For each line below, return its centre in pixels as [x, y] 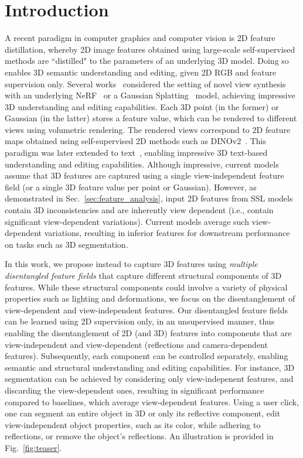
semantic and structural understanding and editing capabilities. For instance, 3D [150, 367]
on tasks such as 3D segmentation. [67, 244]
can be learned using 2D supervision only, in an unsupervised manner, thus [140, 321]
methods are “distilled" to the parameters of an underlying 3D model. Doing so [147, 61]
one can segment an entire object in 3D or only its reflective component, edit [143, 413]
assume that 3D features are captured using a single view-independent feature [144, 175]
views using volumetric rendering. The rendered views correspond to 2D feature [148, 129]
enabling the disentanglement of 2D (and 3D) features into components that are [148, 332]
